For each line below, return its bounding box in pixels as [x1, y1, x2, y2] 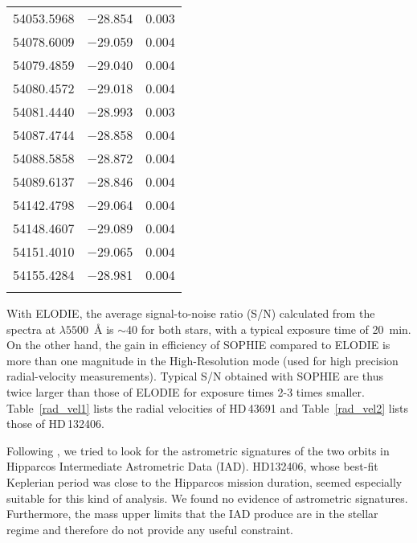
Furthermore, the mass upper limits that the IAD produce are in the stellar [6, 505, 378, 522]
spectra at [6, 320, 56, 337]
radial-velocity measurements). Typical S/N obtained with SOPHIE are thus [6, 368, 383, 385]
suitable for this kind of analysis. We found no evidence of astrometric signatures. [6, 489, 408, 506]
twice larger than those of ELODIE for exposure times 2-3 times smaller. [6, 383, 365, 400]
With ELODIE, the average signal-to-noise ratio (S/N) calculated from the [6, 305, 375, 321]
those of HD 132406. [6, 415, 104, 432]
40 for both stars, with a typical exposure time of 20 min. [126, 320, 411, 337]
